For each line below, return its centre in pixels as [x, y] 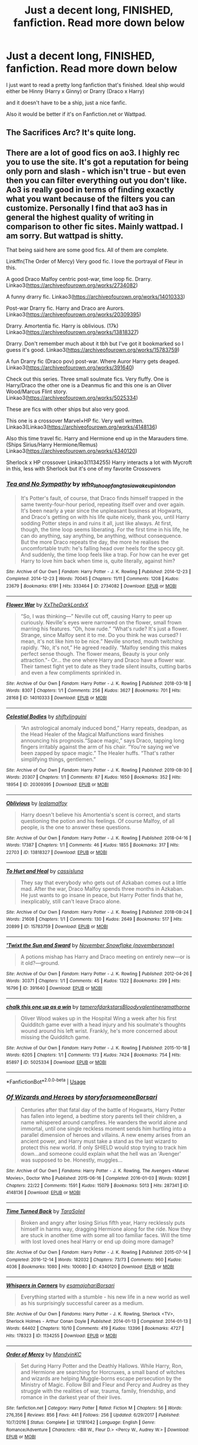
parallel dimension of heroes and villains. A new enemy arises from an [105, 1135]
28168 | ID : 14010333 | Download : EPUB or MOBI [57, 698]
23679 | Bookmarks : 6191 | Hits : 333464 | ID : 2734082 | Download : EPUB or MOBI [91, 586]
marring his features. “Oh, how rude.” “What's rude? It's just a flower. [104, 629]
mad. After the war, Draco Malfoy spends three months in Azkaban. [102, 888]
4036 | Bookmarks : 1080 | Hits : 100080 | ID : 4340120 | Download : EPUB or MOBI [90, 1267]
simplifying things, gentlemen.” [58, 759]
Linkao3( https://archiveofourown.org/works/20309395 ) [74, 315]
